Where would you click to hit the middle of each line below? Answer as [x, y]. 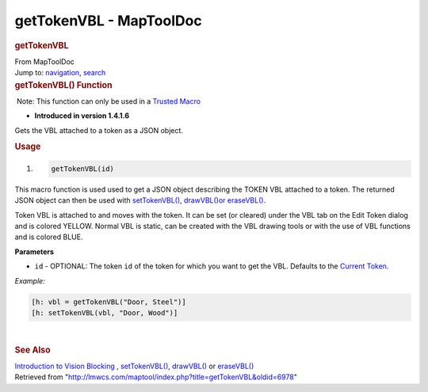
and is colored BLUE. [49, 237]
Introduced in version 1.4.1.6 [82, 116]
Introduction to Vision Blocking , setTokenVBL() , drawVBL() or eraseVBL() [134, 366]
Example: [30, 280]
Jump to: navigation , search [60, 73]
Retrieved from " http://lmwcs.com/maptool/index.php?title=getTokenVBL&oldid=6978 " [156, 377]
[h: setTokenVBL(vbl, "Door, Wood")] [105, 312]
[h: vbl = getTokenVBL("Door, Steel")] [109, 302]
